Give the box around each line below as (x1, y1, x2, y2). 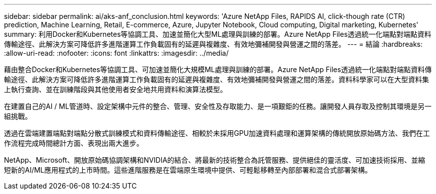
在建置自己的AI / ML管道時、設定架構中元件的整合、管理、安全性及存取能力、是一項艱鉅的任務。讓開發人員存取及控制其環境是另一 (4, 102, 432, 110)
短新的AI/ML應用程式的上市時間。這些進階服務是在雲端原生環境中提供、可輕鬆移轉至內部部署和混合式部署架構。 (4, 166, 372, 174)
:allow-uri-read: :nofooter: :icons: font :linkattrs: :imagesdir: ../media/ (4, 49, 229, 57)
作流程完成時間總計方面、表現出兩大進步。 (4, 139, 143, 147)
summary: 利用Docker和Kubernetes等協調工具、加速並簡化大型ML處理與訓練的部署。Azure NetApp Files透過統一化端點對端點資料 (4, 30, 432, 38)
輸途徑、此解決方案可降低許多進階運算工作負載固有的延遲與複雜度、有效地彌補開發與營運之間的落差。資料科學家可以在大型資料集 (4, 75, 429, 84)
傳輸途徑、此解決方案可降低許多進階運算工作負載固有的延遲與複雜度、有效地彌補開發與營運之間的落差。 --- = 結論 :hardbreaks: (4, 40, 423, 48)
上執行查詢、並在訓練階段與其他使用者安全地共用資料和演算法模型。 (4, 85, 227, 94)
